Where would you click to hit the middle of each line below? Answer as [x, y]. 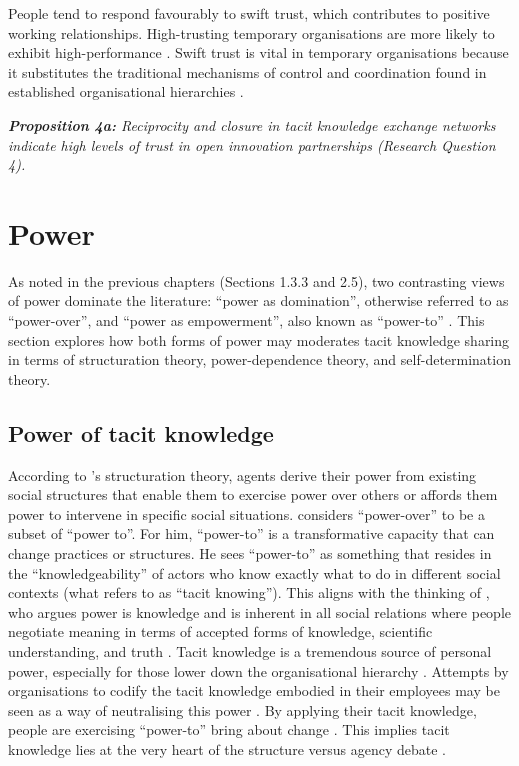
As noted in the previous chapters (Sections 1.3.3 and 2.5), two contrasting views [256, 280]
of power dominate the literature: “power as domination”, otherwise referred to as [258, 300]
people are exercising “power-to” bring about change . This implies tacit [229, 729]
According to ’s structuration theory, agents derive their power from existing [242, 474]
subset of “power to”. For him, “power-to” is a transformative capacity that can [251, 533]
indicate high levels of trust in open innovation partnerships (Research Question [252, 144]
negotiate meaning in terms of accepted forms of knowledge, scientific [220, 631]
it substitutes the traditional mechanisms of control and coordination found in [247, 71]
